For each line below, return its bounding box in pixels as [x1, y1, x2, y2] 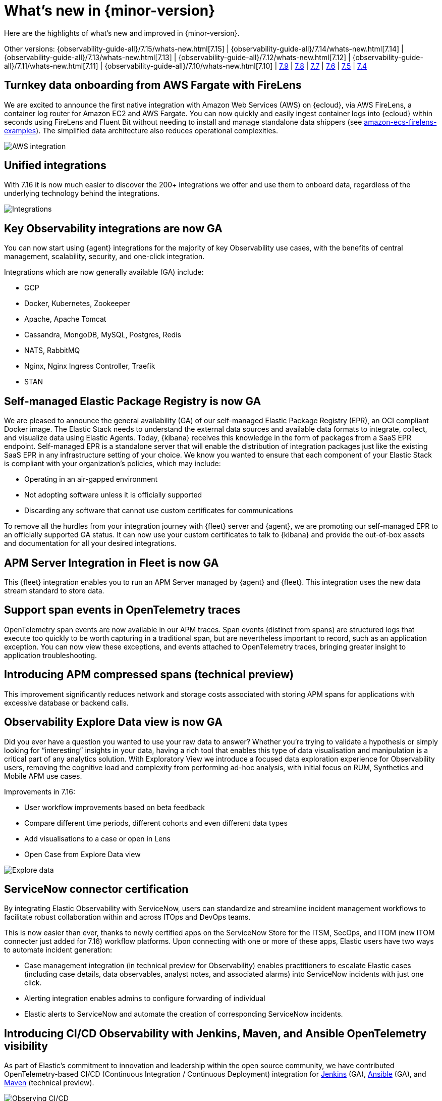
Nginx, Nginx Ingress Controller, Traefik [24, 362, 155, 371]
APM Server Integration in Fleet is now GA [4, 556, 219, 569]
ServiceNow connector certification [4, 882, 189, 895]
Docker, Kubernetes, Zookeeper [24, 299, 130, 308]
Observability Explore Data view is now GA [4, 716, 223, 729]
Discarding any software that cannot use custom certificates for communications [24, 506, 293, 515]
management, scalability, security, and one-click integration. [4, 252, 205, 261]
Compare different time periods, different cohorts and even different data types [24, 818, 288, 827]
